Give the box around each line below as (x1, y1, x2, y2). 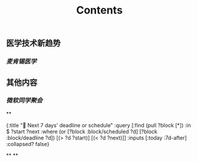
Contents (76, 4, 123, 17)
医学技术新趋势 (6, 38, 61, 48)
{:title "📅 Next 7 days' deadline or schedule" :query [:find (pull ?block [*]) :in (6, 121, 191, 128)
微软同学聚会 (6, 97, 43, 105)
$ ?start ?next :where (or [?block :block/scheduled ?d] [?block (6, 128, 158, 135)
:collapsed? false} (6, 140, 50, 147)
